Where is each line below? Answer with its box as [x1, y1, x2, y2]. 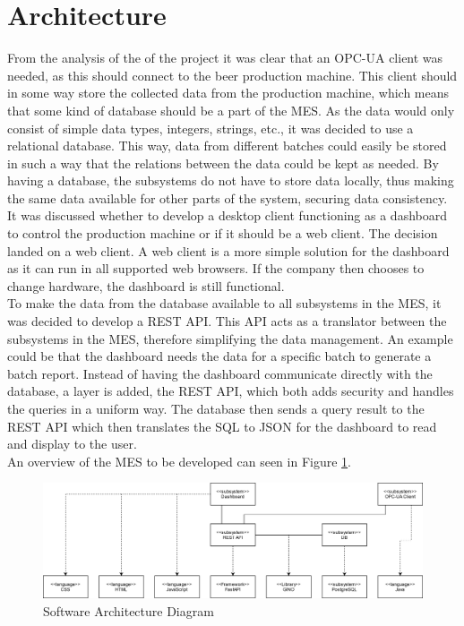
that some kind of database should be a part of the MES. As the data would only [7, 100, 455, 119]
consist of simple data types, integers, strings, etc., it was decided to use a [7, 118, 414, 137]
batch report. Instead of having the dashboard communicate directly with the [7, 364, 433, 382]
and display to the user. [7, 434, 137, 453]
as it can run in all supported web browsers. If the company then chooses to [7, 259, 425, 278]
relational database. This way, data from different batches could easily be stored [7, 136, 447, 155]
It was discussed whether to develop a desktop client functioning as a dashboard [7, 206, 447, 225]
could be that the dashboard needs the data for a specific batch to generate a [7, 347, 432, 365]
